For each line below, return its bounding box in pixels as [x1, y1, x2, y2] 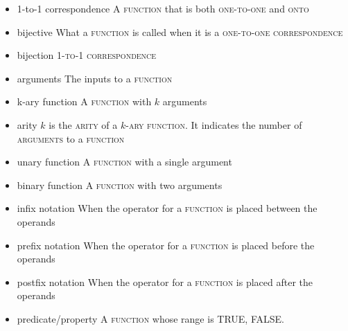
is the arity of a [49, 117, 118, 132]
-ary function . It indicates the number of [125, 117, 302, 132]
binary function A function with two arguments [17, 177, 223, 192]
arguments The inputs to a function [17, 71, 173, 85]
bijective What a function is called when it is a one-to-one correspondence [17, 24, 343, 39]
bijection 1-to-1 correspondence [17, 48, 157, 62]
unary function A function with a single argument [17, 154, 232, 169]
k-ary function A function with [17, 94, 152, 109]
